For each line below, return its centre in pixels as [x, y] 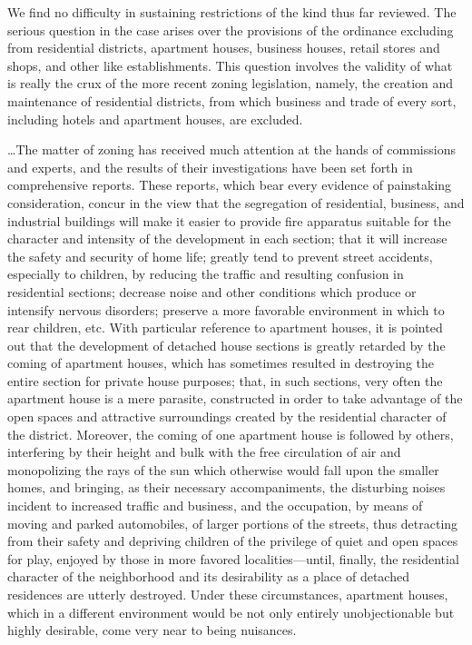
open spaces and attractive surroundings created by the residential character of [227, 417]
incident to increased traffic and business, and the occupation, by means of [215, 506]
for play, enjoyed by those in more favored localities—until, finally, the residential [233, 558]
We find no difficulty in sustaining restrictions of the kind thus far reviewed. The [232, 12]
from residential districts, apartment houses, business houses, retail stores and [224, 48]
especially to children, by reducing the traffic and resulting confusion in [206, 274]
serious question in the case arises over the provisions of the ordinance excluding [231, 30]
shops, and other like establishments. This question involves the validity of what [230, 65]
